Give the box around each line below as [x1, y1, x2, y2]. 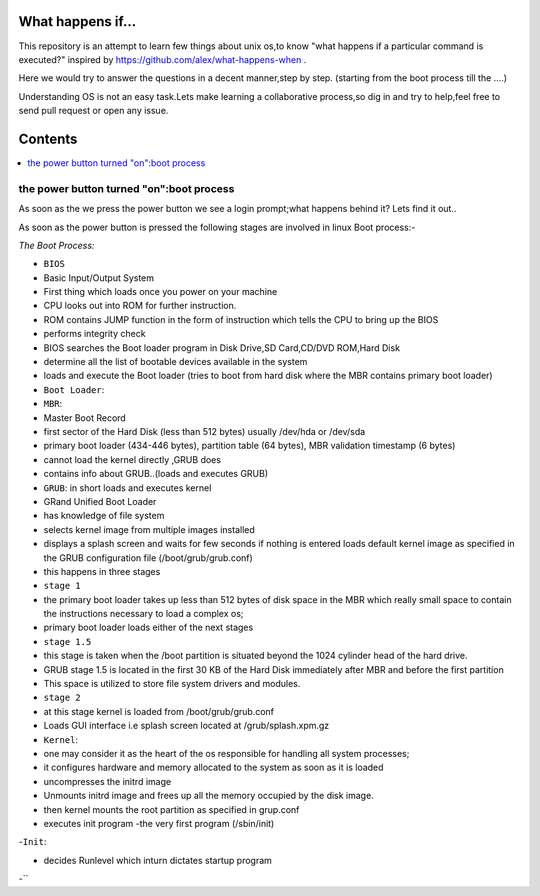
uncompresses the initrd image [43, 775, 172, 787]
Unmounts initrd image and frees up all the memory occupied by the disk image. [43, 790, 374, 802]
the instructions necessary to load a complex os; [43, 608, 244, 620]
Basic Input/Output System [43, 271, 155, 284]
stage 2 [43, 692, 82, 704]
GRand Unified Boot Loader [43, 495, 157, 507]
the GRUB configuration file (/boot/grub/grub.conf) [43, 551, 254, 564]
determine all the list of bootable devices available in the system [43, 356, 308, 368]
